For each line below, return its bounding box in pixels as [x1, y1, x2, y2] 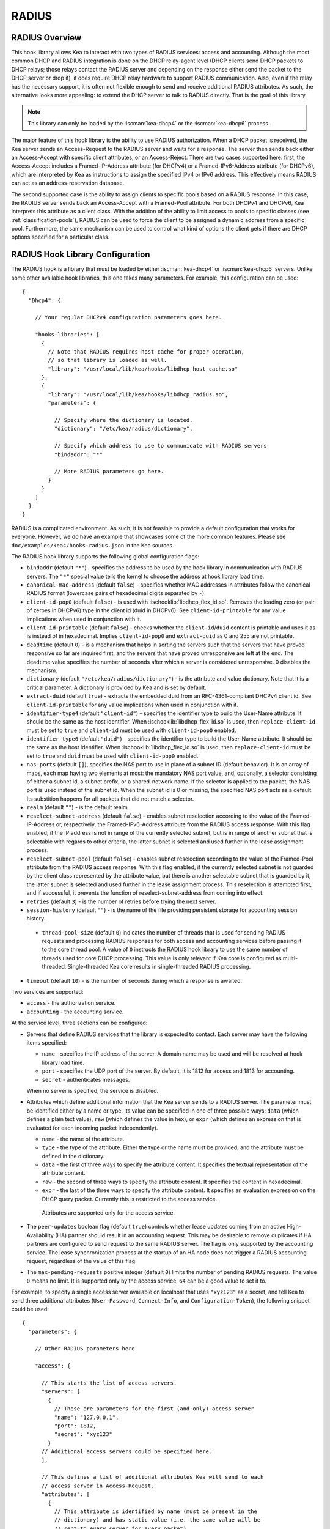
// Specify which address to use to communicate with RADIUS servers [54, 442, 267, 450]
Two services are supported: [11, 988, 84, 996]
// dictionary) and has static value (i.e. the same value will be [54, 1517, 261, 1523]
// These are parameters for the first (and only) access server [54, 1405, 254, 1412]
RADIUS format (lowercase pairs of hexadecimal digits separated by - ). [26, 590, 206, 597]
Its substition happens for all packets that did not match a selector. [26, 795, 194, 802]
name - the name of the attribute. [42, 1135, 125, 1142]
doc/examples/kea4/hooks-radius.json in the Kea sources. [11, 541, 174, 549]
